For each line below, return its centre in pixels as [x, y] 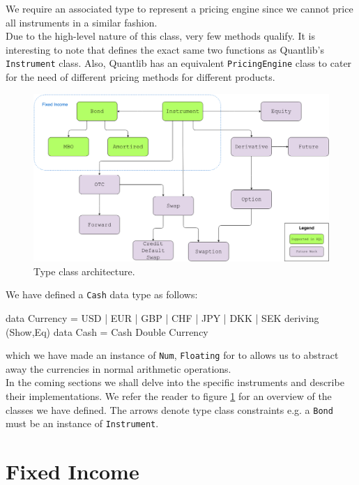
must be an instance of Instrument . [82, 423]
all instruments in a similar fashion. [82, 22]
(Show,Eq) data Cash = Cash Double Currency [107, 331]
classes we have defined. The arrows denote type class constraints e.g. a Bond [169, 409]
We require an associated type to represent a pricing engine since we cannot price [179, 8]
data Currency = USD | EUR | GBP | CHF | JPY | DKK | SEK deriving [162, 318]
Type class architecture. [84, 271]
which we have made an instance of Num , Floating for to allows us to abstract [172, 355]
